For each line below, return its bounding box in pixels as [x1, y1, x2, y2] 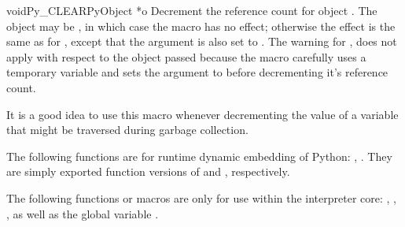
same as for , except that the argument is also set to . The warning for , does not [6, 33, 397, 50]
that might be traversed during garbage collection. [6, 121, 249, 138]
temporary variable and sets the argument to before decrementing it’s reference [6, 64, 388, 80]
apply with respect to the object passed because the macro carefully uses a [6, 48, 366, 65]
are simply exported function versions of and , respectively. [6, 163, 290, 180]
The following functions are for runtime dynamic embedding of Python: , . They [6, 147, 392, 164]
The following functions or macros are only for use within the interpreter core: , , [6, 189, 396, 206]
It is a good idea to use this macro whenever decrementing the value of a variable [6, 106, 399, 122]
